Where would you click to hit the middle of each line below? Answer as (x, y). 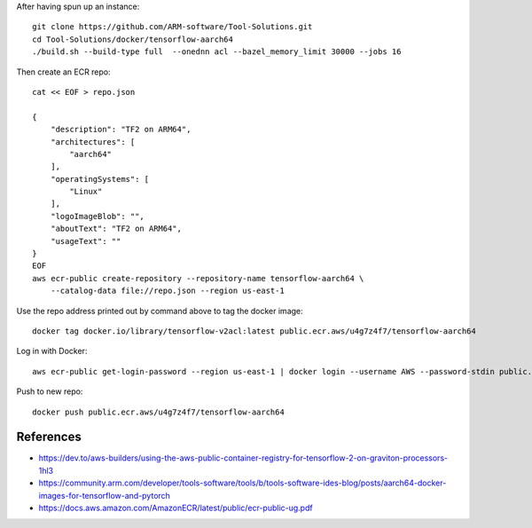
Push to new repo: (50, 391)
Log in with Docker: (52, 351)
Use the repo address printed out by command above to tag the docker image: (160, 311)
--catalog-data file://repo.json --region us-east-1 (168, 291)
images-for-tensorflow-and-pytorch (104, 495)
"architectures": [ (93, 142)
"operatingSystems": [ (100, 179)
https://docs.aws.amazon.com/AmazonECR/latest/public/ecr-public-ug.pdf (176, 508)
